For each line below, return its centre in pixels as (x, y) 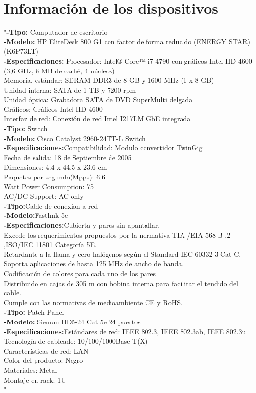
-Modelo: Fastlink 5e (36, 215)
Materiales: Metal (31, 370)
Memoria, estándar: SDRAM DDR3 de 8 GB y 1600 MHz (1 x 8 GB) (109, 80)
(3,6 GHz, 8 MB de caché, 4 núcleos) (59, 70)
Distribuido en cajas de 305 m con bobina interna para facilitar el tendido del (121, 283)
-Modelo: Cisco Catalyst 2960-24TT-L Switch (75, 138)
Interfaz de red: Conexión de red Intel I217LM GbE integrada (97, 119)
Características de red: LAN (46, 350)
